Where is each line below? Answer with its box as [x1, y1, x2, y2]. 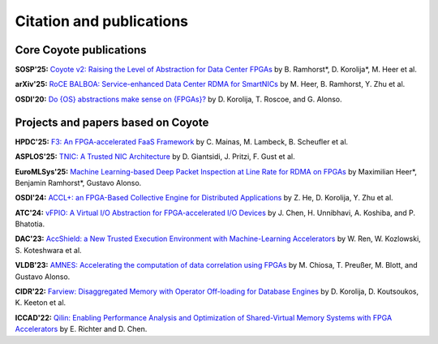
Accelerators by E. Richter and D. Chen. [15, 325, 148, 334]
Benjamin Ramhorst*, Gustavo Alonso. [15, 178, 142, 187]
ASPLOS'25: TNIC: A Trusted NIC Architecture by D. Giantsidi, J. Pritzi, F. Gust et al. [15, 152, 295, 161]
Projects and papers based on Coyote [15, 115, 209, 129]
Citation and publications [15, 12, 189, 30]
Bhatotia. [15, 219, 45, 229]
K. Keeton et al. [15, 298, 67, 307]
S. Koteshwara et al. [15, 245, 82, 255]
